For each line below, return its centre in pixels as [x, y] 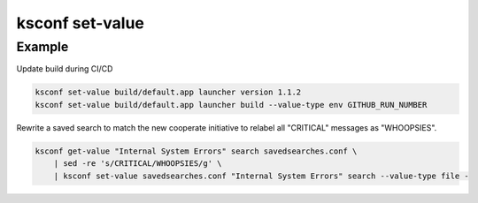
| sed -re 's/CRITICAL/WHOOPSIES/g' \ [138, 164]
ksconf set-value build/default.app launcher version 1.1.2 [168, 92]
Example [42, 47]
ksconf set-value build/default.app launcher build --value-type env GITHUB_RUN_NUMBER [231, 105]
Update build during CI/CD [65, 69]
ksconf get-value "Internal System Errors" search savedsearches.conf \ [196, 151]
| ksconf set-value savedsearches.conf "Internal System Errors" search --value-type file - [261, 176]
